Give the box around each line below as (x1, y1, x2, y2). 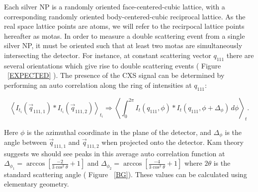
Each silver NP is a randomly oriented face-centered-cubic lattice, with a (4, 1, 225, 11)
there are (226, 50, 254, 60)
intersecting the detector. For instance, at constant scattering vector (4, 50, 211, 60)
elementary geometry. (4, 179, 69, 189)
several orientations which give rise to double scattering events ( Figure (4, 60, 221, 70)
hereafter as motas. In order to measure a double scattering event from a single (4, 30, 245, 41)
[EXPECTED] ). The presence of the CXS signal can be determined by (7, 70, 225, 80)
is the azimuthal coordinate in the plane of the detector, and (27, 127, 211, 137)
